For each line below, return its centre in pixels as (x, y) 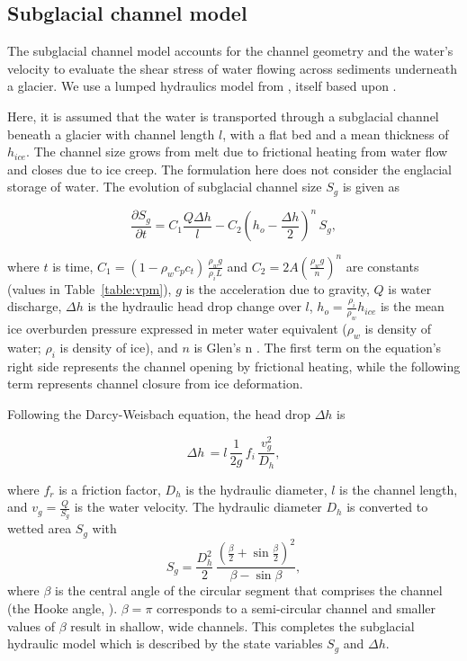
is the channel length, (399, 489)
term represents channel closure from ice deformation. (155, 384)
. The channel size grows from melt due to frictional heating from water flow (237, 152)
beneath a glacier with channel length (111, 134)
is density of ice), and (119, 347)
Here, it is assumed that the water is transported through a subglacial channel (223, 116)
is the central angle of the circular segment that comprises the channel (249, 590)
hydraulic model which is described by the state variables (165, 643)
